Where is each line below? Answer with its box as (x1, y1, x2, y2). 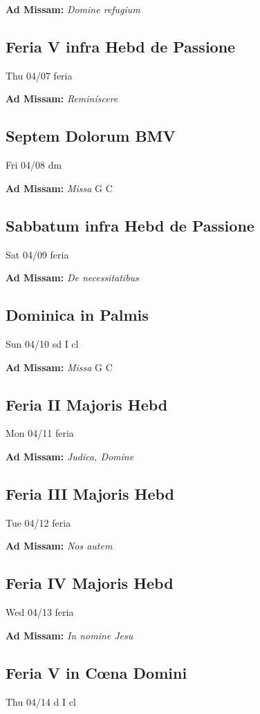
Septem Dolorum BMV (6, 125, 176, 147)
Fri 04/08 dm (6, 158, 62, 172)
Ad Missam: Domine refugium (6, 2, 140, 16)
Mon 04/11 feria (6, 426, 74, 440)
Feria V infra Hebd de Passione (6, 35, 236, 57)
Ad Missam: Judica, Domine (6, 449, 134, 463)
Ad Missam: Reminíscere (6, 91, 118, 106)
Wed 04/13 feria (6, 605, 74, 619)
